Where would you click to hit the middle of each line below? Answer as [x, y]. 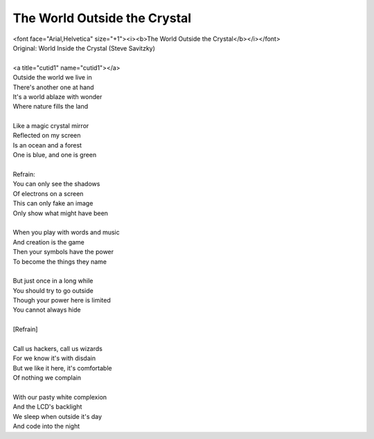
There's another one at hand [53, 87]
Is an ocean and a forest [47, 145]
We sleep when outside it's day [57, 416]
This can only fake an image [53, 204]
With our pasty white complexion [60, 397]
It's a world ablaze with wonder [57, 96]
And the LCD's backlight [47, 407]
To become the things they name [60, 261]
